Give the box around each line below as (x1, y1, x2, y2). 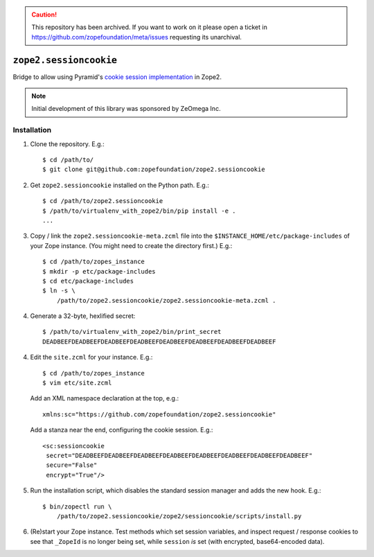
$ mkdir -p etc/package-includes (42, 267, 156, 275)
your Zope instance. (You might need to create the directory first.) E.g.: (30, 241, 233, 249)
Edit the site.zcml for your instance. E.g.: (30, 353, 153, 362)
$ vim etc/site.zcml (42, 379, 112, 387)
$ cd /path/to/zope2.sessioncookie (42, 197, 163, 205)
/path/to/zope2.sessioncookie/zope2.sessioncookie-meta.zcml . (56, 297, 276, 304)
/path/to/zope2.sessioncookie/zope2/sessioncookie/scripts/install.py (56, 512, 302, 520)
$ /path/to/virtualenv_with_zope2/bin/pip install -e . (42, 206, 236, 215)
